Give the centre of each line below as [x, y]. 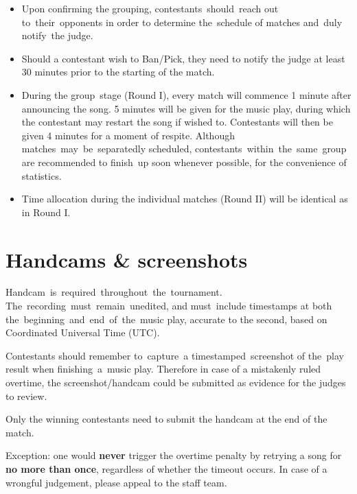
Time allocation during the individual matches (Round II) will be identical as [185, 199]
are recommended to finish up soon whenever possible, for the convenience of [184, 162]
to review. [26, 396]
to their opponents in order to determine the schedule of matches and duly [182, 22]
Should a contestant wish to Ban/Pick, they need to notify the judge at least [183, 58]
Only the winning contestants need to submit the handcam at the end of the [166, 419]
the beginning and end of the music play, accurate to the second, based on [166, 319]
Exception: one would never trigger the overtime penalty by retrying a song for [174, 455]
